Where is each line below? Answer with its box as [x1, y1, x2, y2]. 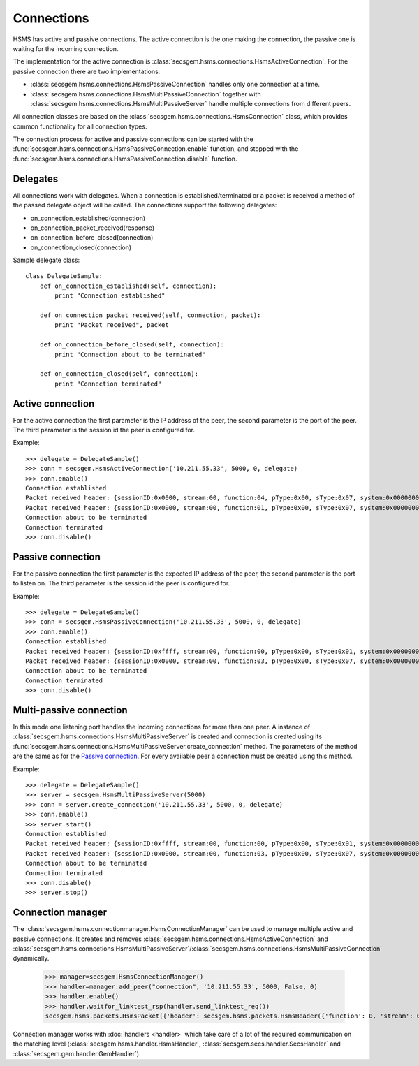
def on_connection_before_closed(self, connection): [39, 341, 225, 349]
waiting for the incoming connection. [13, 44, 119, 52]
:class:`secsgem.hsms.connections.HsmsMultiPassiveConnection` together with [30, 89, 261, 98]
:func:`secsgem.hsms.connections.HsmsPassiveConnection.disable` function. [13, 154, 237, 163]
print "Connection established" [54, 292, 166, 300]
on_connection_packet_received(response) [30, 224, 155, 232]
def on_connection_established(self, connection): [39, 282, 217, 290]
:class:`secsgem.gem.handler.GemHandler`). [13, 1049, 141, 1058]
